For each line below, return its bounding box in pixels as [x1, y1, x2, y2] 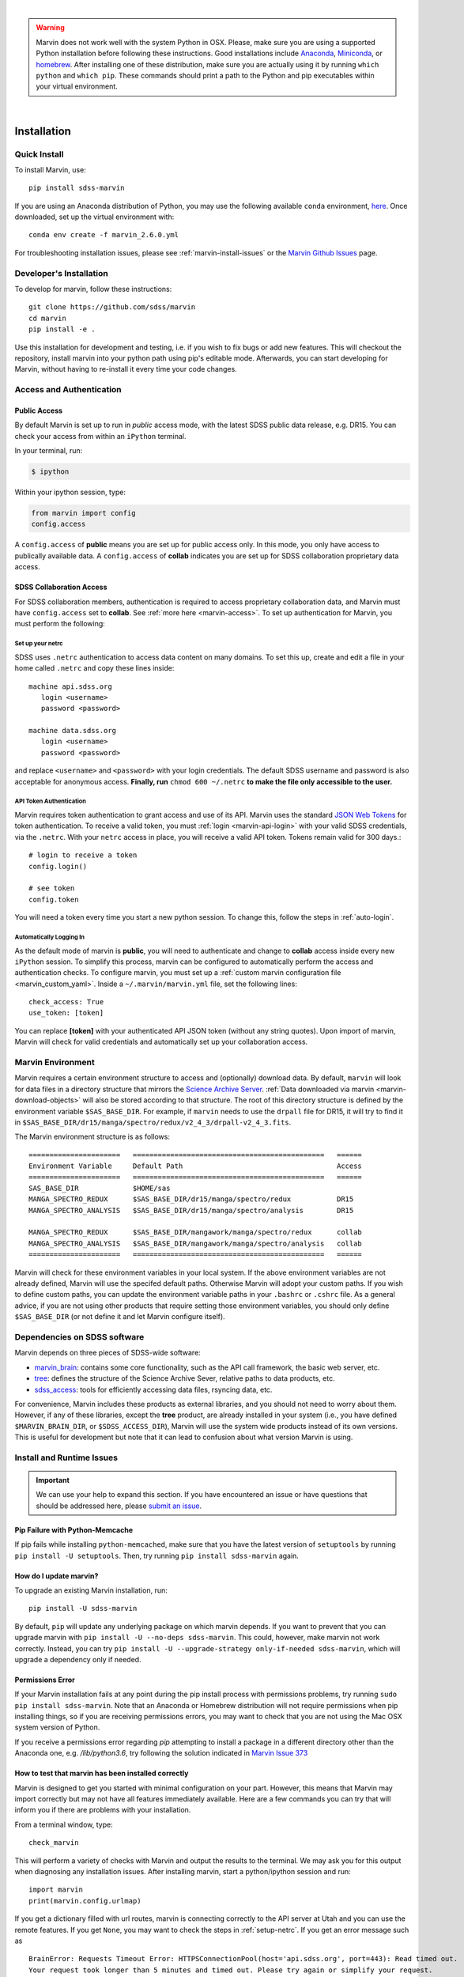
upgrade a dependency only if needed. [14, 1654, 141, 1664]
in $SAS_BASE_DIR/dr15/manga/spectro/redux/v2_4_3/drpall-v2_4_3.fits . [14, 1117, 292, 1127]
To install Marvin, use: [14, 164, 86, 174]
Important [36, 1476, 70, 1485]
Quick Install [14, 149, 64, 160]
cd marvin [28, 313, 66, 323]
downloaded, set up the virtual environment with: [14, 212, 175, 221]
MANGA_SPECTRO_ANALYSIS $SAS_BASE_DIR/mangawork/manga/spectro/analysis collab [28, 1238, 363, 1248]
